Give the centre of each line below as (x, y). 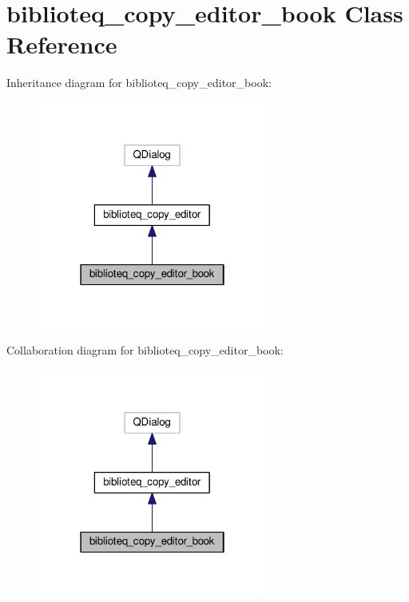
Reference (62, 44)
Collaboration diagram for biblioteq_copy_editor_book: (145, 350)
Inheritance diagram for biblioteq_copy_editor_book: (139, 83)
